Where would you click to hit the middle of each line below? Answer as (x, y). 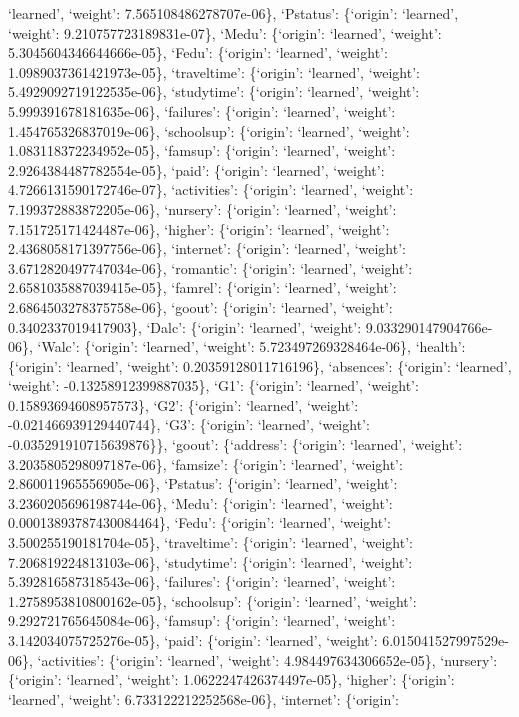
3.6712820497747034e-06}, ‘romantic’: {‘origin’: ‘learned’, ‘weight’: (210, 267)
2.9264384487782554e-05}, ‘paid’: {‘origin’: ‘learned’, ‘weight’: (196, 169)
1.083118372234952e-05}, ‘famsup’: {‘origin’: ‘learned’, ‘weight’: (202, 150)
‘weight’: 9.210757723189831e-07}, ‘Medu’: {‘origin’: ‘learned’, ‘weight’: (225, 32)
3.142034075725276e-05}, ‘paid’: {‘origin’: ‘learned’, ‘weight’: (193, 640)
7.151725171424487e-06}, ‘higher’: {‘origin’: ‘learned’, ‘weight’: (199, 228)
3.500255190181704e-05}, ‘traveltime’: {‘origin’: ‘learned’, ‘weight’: (210, 542)
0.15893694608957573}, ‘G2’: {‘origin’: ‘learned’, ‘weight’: (183, 404)
